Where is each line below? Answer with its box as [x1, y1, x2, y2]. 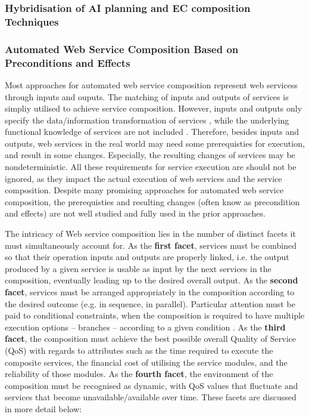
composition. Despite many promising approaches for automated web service [5, 184, 284, 196]
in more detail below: [5, 402, 82, 415]
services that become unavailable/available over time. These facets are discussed [5, 391, 296, 403]
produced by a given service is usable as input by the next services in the [5, 262, 271, 274]
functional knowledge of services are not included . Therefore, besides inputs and [5, 125, 299, 138]
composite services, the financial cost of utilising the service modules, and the [5, 356, 288, 368]
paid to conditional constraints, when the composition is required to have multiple [5, 309, 305, 322]
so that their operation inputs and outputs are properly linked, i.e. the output [5, 251, 289, 263]
